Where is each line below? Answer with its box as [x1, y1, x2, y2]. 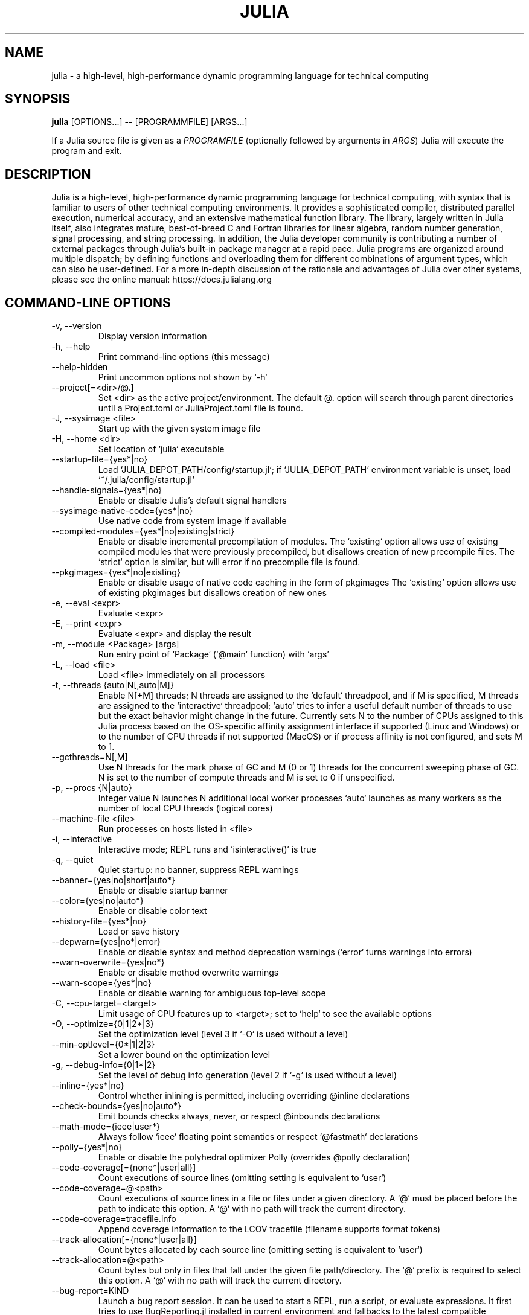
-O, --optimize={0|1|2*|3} [51, 1019, 154, 1029]
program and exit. [51, 146, 122, 156]
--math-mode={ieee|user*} [51, 1121, 160, 1132]
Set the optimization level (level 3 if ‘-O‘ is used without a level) [98, 1029, 348, 1040]
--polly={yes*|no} [51, 1142, 122, 1153]
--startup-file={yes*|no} [51, 454, 148, 465]
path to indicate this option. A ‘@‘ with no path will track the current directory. [98, 1203, 406, 1214]
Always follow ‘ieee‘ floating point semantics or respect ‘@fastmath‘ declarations [98, 1131, 418, 1142]
